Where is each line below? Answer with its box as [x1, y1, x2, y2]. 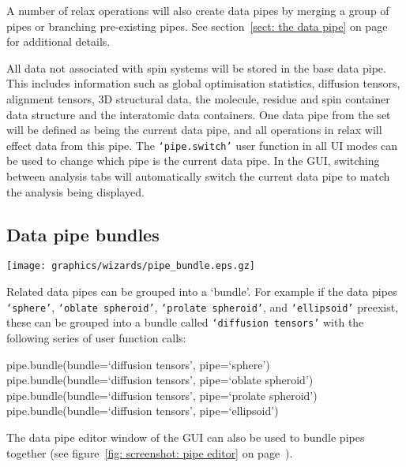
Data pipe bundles [6, 222, 160, 246]
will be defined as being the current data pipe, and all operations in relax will [6, 121, 382, 138]
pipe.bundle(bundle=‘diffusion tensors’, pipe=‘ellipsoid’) [6, 402, 279, 419]
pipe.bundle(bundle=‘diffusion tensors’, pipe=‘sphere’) [6, 356, 270, 372]
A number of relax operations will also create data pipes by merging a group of [6, 2, 389, 18]
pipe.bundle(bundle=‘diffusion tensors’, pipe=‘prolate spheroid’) [6, 387, 318, 403]
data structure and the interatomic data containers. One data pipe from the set [6, 106, 391, 122]
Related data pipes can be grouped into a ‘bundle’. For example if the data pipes [6, 283, 397, 300]
